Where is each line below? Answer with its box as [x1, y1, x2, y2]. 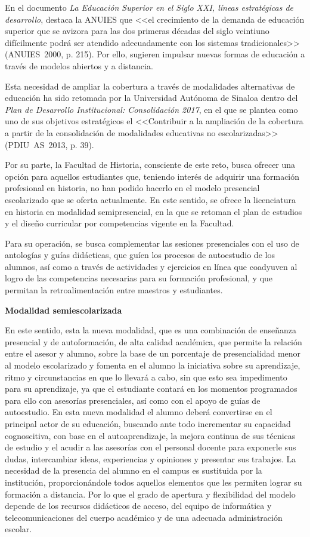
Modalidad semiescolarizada [5, 303, 122, 316]
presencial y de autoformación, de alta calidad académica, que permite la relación [5, 335, 302, 348]
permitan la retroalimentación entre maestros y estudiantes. [5, 284, 223, 296]
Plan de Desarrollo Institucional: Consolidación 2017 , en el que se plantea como [5, 103, 298, 115]
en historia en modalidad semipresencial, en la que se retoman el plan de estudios [5, 205, 302, 217]
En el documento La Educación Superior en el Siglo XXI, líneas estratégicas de [5, 1, 293, 13]
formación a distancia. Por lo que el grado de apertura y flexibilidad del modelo [5, 487, 296, 500]
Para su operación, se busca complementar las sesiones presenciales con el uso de [5, 237, 299, 249]
